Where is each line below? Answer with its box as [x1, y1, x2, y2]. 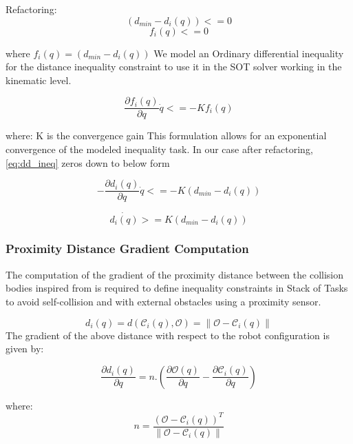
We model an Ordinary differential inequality [153, 46, 344, 60]
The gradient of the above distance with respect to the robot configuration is [6, 327, 330, 342]
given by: [6, 341, 44, 356]
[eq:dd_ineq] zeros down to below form [6, 155, 170, 170]
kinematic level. [6, 72, 72, 87]
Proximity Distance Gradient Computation [6, 240, 249, 257]
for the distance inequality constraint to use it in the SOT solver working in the [6, 59, 342, 74]
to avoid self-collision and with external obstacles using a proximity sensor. [6, 294, 321, 308]
